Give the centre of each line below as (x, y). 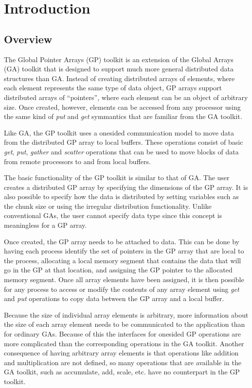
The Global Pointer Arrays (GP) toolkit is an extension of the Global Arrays (119, 59)
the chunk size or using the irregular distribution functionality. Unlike (108, 206)
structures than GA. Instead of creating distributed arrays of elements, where (119, 78)
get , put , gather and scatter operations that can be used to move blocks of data (121, 151)
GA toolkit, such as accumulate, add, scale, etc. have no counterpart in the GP (122, 372)
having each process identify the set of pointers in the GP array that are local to (124, 251)
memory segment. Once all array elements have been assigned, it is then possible (124, 279)
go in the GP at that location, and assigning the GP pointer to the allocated (118, 270)
